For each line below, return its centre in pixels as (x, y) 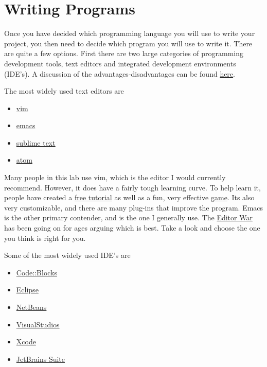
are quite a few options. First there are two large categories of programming (124, 53)
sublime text (36, 142)
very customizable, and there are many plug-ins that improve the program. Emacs (134, 207)
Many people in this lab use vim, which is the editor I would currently (115, 177)
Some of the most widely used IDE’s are (67, 255)
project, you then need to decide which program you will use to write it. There (128, 43)
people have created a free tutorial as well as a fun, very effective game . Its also (129, 197)
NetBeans (31, 307)
